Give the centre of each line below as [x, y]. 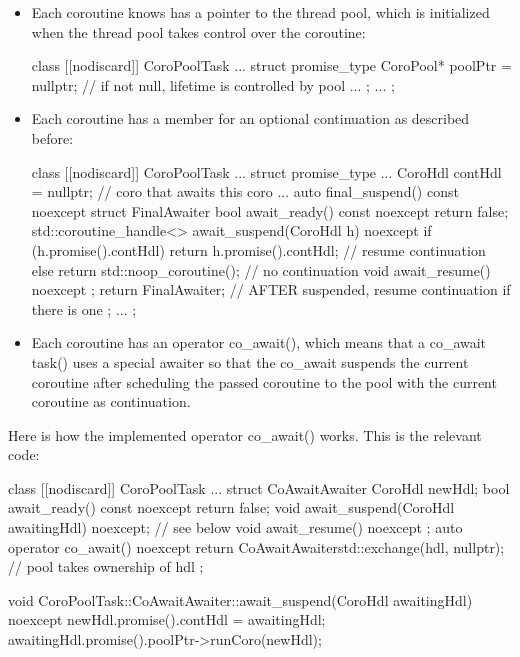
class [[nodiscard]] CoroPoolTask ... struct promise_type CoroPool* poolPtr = [271, 65]
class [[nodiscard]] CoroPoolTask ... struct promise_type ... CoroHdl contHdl [266, 171]
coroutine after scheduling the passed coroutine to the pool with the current [264, 381]
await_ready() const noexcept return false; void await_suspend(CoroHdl [231, 507]
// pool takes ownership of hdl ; [106, 566]
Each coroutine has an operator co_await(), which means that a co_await [259, 342]
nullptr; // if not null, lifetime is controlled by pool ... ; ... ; [213, 84]
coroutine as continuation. [111, 401]
